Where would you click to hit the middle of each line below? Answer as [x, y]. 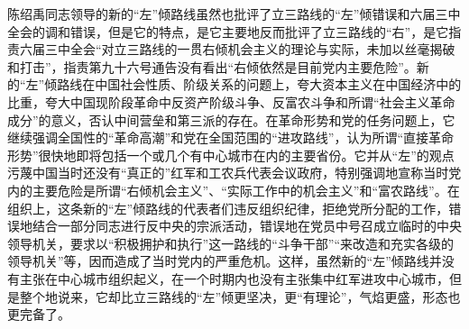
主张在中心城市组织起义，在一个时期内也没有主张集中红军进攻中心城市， [234, 278]
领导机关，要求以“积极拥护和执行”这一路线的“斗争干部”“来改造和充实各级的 [231, 243]
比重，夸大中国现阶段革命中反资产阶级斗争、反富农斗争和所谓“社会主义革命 [231, 101]
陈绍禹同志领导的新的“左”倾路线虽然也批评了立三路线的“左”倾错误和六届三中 [234, 14]
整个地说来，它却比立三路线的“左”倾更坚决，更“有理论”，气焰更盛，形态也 [240, 296]
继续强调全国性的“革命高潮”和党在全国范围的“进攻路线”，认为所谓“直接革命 [231, 137]
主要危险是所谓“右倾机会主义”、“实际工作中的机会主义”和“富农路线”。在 [246, 190]
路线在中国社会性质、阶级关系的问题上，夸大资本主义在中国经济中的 [259, 84]
